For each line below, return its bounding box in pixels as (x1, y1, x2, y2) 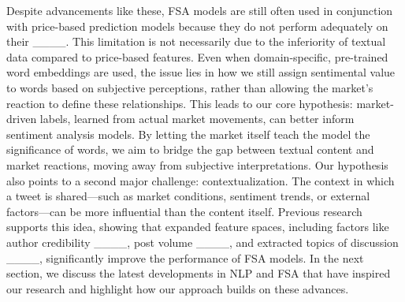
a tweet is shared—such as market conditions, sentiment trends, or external (6, 188, 370, 204)
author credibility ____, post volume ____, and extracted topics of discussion (6, 233, 399, 250)
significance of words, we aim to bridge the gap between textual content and (6, 141, 374, 158)
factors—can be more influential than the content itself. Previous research (6, 203, 362, 219)
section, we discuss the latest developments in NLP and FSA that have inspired (6, 265, 391, 281)
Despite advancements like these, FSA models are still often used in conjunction (6, 2, 393, 18)
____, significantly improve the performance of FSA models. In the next (6, 249, 364, 266)
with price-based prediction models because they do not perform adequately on (6, 17, 388, 34)
